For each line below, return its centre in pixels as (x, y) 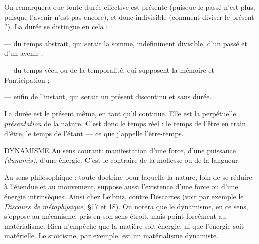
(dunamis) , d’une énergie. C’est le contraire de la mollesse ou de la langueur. (122, 160)
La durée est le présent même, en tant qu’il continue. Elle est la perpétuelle (120, 113)
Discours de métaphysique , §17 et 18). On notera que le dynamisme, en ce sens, (126, 206)
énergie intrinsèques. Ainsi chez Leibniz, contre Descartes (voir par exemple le (124, 196)
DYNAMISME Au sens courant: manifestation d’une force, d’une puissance (120, 150)
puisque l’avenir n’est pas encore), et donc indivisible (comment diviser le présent (129, 16)
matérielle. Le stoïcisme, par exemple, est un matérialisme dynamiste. (111, 236)
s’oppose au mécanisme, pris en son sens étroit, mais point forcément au (115, 216)
